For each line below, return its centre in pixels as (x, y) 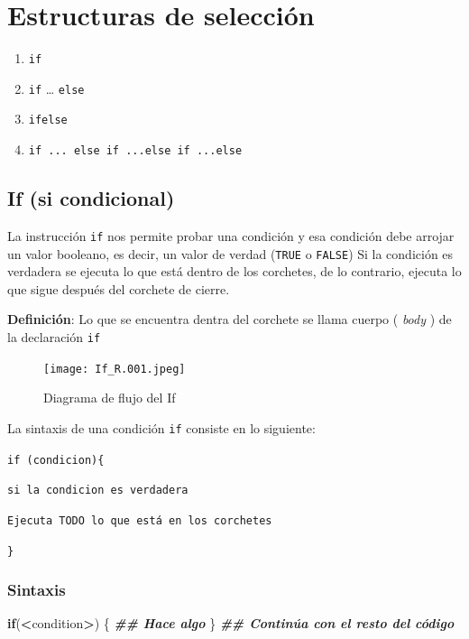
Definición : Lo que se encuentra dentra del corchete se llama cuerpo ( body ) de (230, 319)
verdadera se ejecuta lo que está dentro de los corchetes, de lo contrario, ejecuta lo (234, 271)
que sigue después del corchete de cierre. (119, 288)
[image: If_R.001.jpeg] (115, 369)
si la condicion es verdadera (98, 491)
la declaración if (54, 337)
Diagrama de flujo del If (110, 398)
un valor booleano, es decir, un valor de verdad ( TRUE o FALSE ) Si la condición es (230, 253)
